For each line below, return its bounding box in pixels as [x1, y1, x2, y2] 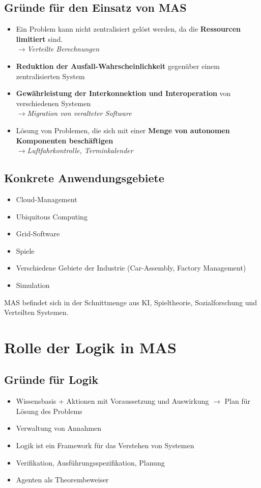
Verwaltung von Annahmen [16, 423, 102, 433]
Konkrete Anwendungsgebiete [4, 170, 164, 186]
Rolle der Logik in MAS [4, 336, 177, 357]
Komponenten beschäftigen [16, 135, 113, 145]
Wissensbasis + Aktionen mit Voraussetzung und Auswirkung [16, 396, 209, 406]
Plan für [224, 396, 250, 406]
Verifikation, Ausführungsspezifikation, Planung [16, 457, 165, 468]
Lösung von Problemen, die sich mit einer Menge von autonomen [16, 125, 230, 135]
